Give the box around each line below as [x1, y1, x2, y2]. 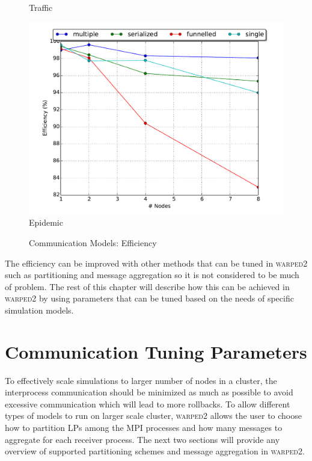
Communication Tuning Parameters [5, 339, 307, 364]
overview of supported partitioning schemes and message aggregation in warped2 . [5, 445, 305, 457]
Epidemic [29, 216, 63, 229]
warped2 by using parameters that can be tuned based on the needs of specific [5, 292, 294, 305]
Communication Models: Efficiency [29, 237, 157, 249]
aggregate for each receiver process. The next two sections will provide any [5, 433, 280, 445]
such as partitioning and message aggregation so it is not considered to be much [5, 268, 299, 281]
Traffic [29, 1, 53, 13]
